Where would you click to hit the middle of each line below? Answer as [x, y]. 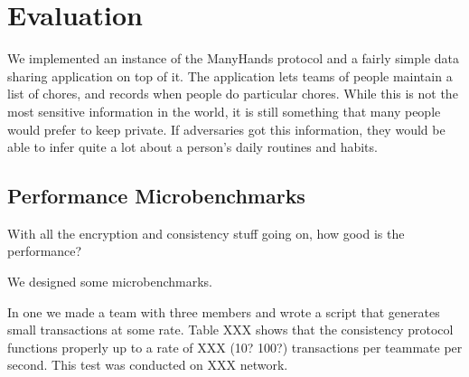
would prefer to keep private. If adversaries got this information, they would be [226, 129]
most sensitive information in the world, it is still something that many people [224, 111]
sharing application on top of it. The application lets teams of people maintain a [230, 75]
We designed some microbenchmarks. [110, 282]
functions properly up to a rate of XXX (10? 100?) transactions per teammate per [235, 347]
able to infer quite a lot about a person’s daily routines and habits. [192, 147]
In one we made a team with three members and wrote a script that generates [224, 311]
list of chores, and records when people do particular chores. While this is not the [233, 94]
